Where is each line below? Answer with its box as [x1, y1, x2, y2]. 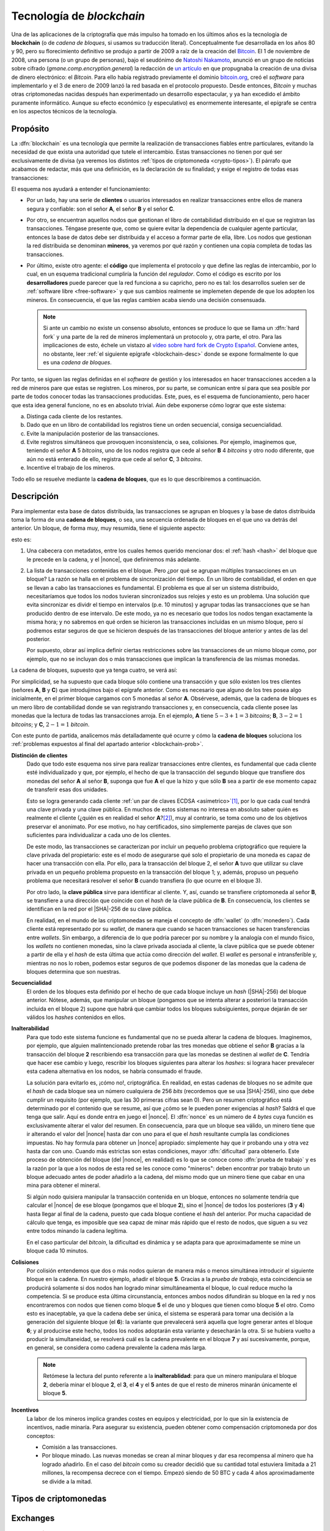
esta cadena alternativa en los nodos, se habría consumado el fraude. [26, 1067, 203, 1075]
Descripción [11, 491, 59, 502]
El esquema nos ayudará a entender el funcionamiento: [11, 185, 150, 192]
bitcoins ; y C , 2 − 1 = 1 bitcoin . [11, 720, 90, 728]
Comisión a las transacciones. [42, 1443, 117, 1451]
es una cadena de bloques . [43, 358, 112, 366]
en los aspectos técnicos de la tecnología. [11, 108, 117, 115]
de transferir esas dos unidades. [26, 786, 108, 793]
